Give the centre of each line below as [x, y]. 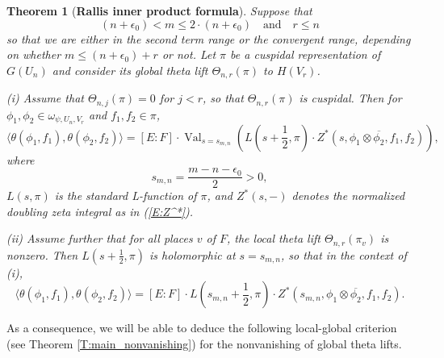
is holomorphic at [193, 254]
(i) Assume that [45, 98]
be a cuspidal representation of [306, 54]
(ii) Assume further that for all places [100, 238]
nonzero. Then [42, 254]
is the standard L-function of [126, 196]
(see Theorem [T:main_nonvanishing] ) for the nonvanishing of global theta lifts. [204, 344]
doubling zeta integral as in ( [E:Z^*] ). [100, 211]
